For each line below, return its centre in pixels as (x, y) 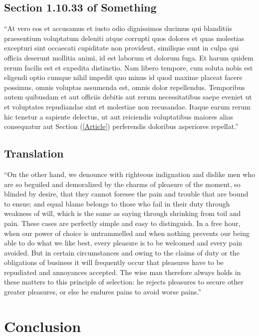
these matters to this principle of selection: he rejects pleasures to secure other (124, 282)
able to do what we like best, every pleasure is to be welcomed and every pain (123, 243)
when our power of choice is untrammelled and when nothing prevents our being (127, 233)
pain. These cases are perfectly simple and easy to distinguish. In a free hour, (122, 223)
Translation (34, 153)
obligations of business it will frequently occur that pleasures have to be (114, 262)
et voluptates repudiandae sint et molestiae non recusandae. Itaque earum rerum (127, 106)
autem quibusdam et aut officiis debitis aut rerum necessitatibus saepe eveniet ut (128, 97)
